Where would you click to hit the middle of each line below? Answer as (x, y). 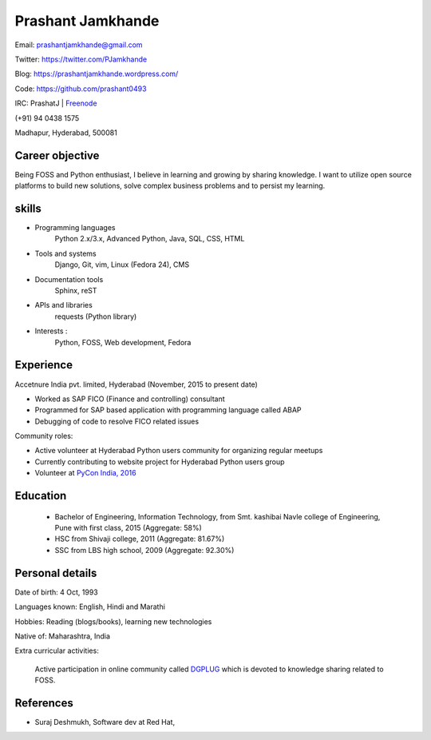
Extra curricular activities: (57, 650)
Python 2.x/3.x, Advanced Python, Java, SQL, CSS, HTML (150, 239)
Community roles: (44, 436)
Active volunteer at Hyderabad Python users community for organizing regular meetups (179, 451)
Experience (44, 365)
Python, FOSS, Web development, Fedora (123, 342)
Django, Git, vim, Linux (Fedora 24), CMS (122, 265)
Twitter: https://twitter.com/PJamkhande (81, 59)
